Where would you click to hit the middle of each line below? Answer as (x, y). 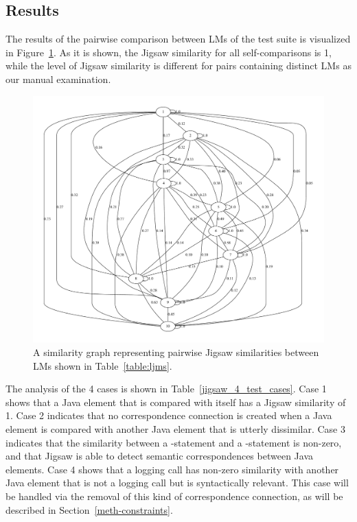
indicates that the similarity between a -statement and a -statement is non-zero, (174, 442)
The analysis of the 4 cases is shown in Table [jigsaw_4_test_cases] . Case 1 (166, 389)
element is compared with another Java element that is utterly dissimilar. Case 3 (175, 428)
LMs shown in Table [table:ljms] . (103, 365)
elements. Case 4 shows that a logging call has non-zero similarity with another (172, 469)
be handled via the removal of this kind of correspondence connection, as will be (174, 496)
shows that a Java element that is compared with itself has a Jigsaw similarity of (176, 402)
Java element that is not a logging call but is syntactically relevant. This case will (177, 483)
